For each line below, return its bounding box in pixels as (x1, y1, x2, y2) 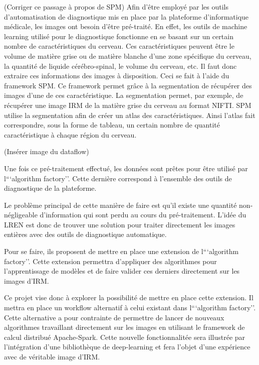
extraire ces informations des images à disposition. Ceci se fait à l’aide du (4, 70, 229, 81)
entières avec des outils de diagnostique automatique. (4, 229, 167, 239)
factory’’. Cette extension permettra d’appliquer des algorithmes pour (4, 256, 217, 266)
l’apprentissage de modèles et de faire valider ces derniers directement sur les (4, 266, 240, 276)
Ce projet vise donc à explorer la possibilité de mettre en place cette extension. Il (4, 292, 253, 303)
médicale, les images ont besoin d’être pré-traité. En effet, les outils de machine (4, 21, 247, 32)
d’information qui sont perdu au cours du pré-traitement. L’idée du (40, 209, 246, 220)
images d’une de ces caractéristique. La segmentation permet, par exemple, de (4, 90, 243, 100)
